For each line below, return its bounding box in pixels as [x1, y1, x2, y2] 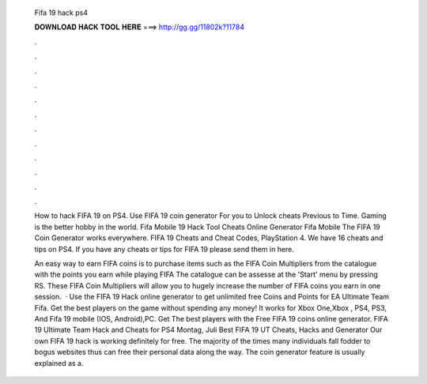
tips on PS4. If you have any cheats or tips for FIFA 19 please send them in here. [34, 244, 294, 254]
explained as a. [34, 358, 84, 367]
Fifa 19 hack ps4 [34, 8, 89, 17]
